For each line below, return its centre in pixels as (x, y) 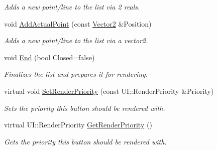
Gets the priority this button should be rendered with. (85, 141)
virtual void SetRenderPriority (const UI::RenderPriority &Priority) (109, 91)
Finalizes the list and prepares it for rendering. (76, 74)
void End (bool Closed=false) (49, 57)
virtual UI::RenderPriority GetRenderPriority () (78, 125)
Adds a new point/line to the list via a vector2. (76, 40)
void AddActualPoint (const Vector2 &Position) (78, 23)
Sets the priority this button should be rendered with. (85, 108)
